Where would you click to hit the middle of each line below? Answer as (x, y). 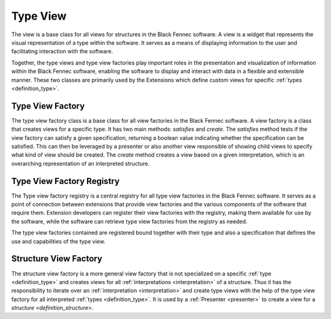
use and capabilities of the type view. (58, 241)
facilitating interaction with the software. (62, 52)
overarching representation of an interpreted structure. (81, 163)
